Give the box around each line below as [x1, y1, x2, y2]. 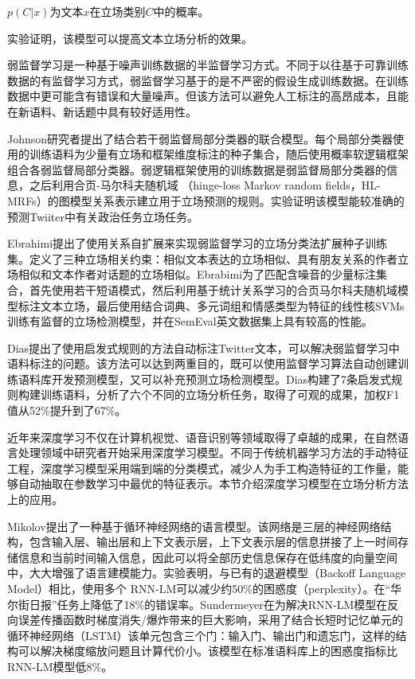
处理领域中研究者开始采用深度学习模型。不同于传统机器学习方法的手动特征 [18, 444, 409, 461]
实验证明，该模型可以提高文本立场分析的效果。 [7, 29, 253, 46]
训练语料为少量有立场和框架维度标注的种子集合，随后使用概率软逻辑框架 [29, 146, 409, 162]
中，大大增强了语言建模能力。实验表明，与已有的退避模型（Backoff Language [7, 564, 406, 581]
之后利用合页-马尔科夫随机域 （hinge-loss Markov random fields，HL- [29, 177, 381, 193]
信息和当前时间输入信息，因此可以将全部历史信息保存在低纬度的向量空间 [18, 548, 397, 565]
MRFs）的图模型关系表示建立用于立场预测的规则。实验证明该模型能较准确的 [7, 192, 405, 209]
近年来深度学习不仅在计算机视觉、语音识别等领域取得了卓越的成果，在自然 [7, 428, 397, 445]
